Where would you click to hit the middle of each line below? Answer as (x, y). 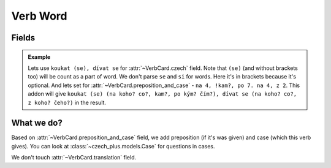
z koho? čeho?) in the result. (67, 102)
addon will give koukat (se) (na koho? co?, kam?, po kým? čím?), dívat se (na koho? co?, (162, 94)
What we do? (37, 123)
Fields (23, 38)
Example (39, 57)
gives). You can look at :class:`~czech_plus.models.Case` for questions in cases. (113, 146)
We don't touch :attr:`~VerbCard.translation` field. (74, 158)
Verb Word (39, 16)
